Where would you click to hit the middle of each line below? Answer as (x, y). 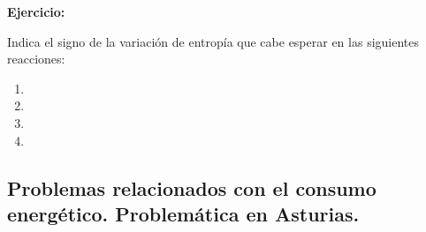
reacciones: (36, 59)
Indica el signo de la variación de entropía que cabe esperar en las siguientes (213, 41)
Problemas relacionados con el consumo (192, 187)
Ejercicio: (36, 11)
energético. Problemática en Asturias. (183, 213)
